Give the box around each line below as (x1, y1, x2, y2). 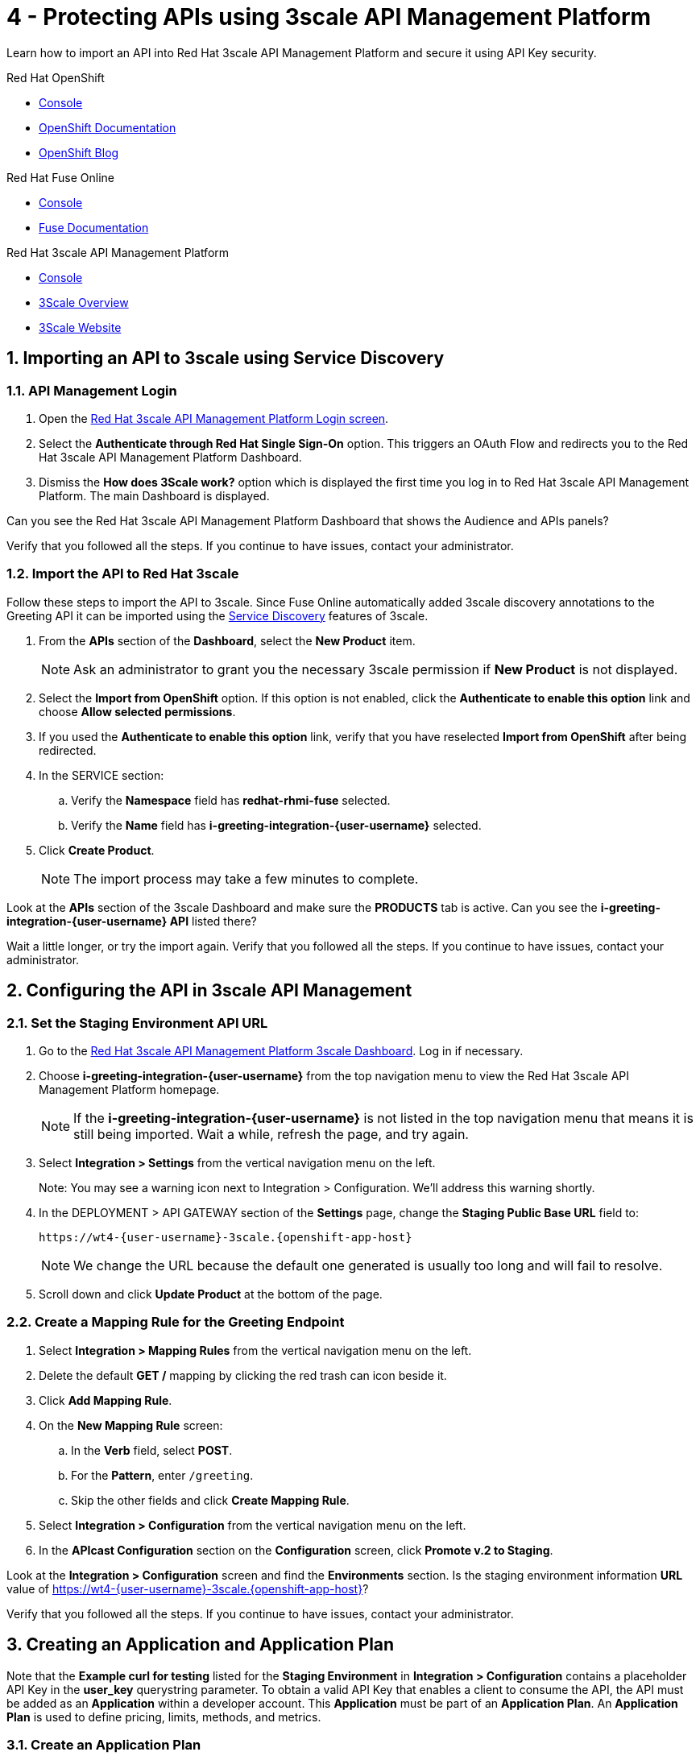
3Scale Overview (39, 295, 129, 309)
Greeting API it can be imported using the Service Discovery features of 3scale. (6, 608, 429, 623)
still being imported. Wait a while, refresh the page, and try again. (73, 1125, 469, 1142)
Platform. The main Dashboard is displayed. (39, 488, 270, 503)
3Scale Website (39, 320, 122, 334)
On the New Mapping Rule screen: (39, 1418, 223, 1432)
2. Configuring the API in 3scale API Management (6, 980, 412, 1001)
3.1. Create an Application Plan (6, 1736, 201, 1753)
